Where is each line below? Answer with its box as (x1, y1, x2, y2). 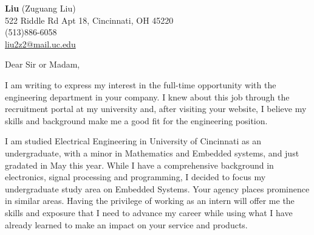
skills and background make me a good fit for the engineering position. (5, 114, 268, 127)
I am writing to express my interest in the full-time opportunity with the (5, 78, 276, 91)
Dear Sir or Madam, (5, 58, 80, 71)
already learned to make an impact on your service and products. (5, 218, 248, 231)
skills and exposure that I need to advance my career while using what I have (5, 206, 293, 219)
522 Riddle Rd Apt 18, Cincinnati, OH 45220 (5, 13, 174, 26)
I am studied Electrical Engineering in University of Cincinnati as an (5, 135, 261, 147)
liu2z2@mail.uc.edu (5, 37, 76, 50)
